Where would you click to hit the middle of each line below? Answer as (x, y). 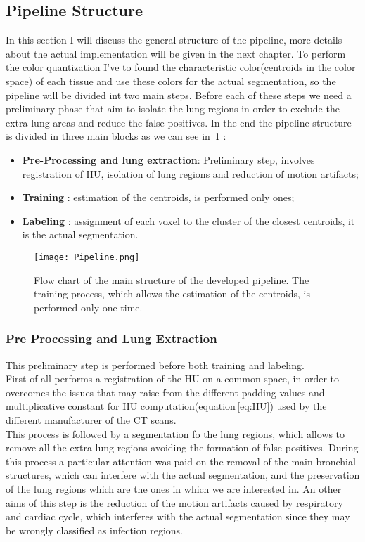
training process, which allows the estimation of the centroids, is (172, 293)
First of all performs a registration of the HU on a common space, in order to (173, 379)
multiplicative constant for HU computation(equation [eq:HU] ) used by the (166, 406)
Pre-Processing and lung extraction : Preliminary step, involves (168, 159)
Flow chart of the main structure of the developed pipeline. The (172, 279)
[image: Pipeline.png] (87, 257)
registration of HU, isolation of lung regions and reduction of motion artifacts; (190, 173)
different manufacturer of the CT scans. (91, 419)
